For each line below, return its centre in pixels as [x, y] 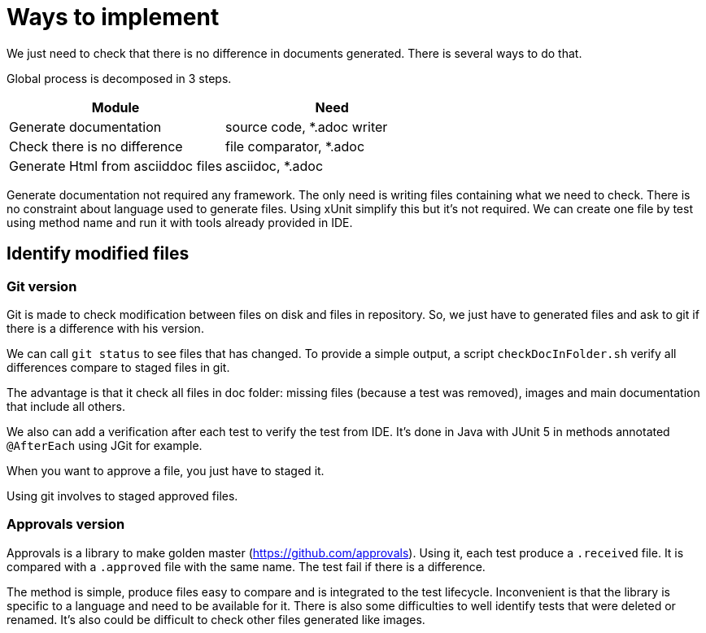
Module [115, 107]
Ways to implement [113, 17]
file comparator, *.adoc [295, 146]
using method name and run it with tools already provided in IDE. [180, 222]
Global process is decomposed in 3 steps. [119, 78]
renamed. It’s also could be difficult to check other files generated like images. [216, 619]
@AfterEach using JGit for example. [105, 445]
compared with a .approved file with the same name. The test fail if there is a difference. [246, 566]
